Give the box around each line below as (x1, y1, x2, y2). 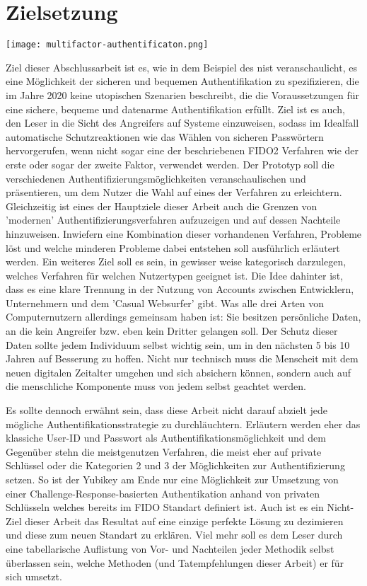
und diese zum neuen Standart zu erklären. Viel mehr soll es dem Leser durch (6, 527, 343, 542)
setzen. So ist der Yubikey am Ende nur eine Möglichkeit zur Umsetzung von (6, 472, 339, 486)
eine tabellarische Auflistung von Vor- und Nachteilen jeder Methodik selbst (6, 541, 334, 556)
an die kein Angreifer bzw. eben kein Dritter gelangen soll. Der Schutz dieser (6, 323, 338, 338)
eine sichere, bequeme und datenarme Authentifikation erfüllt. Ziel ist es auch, (6, 101, 345, 116)
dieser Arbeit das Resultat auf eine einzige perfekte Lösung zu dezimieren (25, 513, 344, 528)
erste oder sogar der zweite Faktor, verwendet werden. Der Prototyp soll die (6, 156, 334, 171)
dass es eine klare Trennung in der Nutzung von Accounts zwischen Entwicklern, (6, 282, 354, 297)
